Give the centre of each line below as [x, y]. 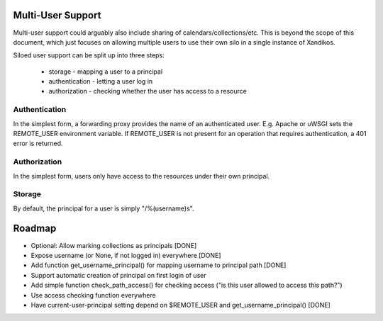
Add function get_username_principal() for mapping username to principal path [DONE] [159, 265]
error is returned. [38, 143]
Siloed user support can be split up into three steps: [89, 55]
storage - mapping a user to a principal [106, 72]
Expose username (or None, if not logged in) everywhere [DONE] [126, 255]
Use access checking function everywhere [93, 295]
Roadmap [35, 229]
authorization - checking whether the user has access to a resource [148, 91]
